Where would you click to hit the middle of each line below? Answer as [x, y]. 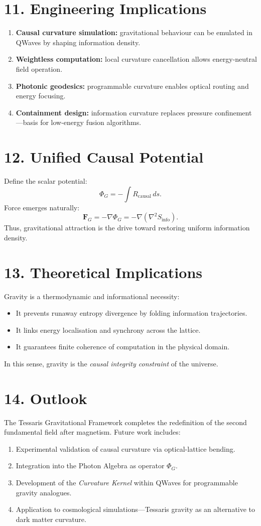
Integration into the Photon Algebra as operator [90, 466]
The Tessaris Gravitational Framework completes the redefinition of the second [125, 422]
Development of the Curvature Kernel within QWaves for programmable [127, 482]
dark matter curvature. [51, 519]
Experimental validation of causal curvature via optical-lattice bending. [125, 448]
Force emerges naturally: [42, 207]
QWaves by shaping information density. [78, 42]
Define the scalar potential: [46, 181]
